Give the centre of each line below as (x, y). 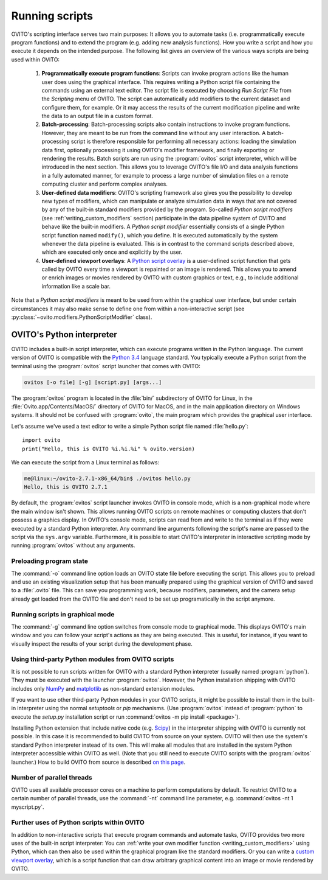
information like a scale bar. (76, 286)
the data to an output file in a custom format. (97, 116)
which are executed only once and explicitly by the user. (112, 252)
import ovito (41, 440)
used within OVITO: (36, 59)
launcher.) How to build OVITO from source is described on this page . (98, 762)
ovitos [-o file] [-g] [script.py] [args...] (93, 382)
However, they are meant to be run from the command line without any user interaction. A (154, 133)
